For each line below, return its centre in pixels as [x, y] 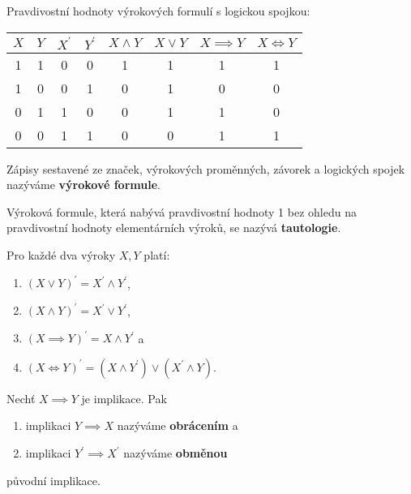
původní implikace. [54, 480]
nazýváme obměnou [176, 453]
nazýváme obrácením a [178, 425]
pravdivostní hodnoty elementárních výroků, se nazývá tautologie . [174, 228]
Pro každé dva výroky [61, 254]
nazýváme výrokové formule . [83, 185]
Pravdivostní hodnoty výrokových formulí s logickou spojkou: [158, 11]
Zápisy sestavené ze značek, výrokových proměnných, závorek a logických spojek [206, 168]
